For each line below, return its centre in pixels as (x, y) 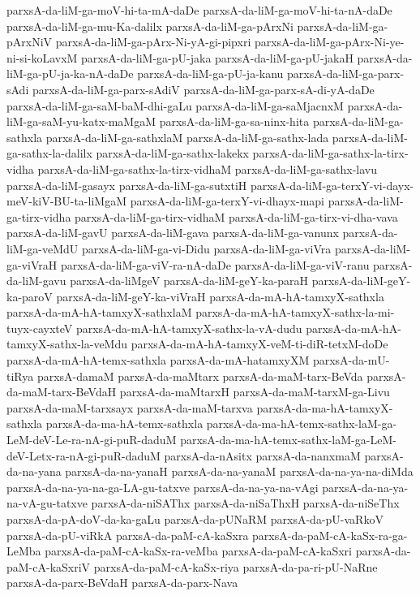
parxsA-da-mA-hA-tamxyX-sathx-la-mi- (295, 312)
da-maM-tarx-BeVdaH (62, 392)
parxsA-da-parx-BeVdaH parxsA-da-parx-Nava (122, 583)
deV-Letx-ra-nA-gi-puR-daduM (84, 455)
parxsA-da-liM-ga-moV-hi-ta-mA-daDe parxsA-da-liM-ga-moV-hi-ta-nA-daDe (199, 10)
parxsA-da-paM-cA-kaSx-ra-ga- (330, 535)
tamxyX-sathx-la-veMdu (67, 344)
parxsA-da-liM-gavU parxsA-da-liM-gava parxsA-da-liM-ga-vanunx (173, 233)
